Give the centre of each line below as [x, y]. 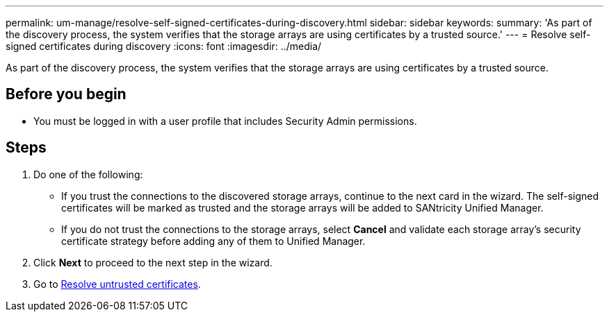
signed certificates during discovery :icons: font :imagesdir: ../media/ [164, 46]
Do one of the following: [88, 174]
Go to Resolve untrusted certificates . [117, 284]
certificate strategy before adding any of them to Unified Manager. [213, 241]
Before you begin [66, 94]
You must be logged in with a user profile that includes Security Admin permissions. [225, 121]
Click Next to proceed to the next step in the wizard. [153, 262]
